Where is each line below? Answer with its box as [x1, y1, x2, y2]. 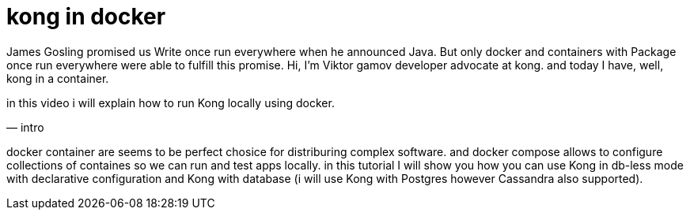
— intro [6, 120, 44, 134]
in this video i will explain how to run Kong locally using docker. [6, 95, 335, 110]
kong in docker [6, 3, 166, 30]
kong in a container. [6, 71, 109, 85]
